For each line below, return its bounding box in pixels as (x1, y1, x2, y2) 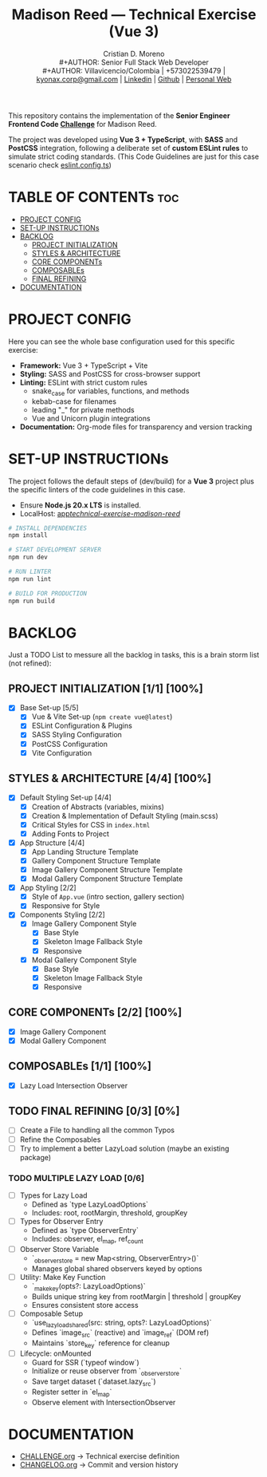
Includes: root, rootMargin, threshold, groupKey (31, 1208, 188, 1218)
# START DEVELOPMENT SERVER (8, 546, 102, 554)
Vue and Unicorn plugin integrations (31, 413, 151, 423)
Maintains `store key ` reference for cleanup (31, 1338, 170, 1350)
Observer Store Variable (19, 1244, 100, 1254)
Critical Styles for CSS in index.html (31, 819, 151, 829)
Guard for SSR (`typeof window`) (31, 1358, 139, 1368)
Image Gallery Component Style (31, 919, 137, 929)
